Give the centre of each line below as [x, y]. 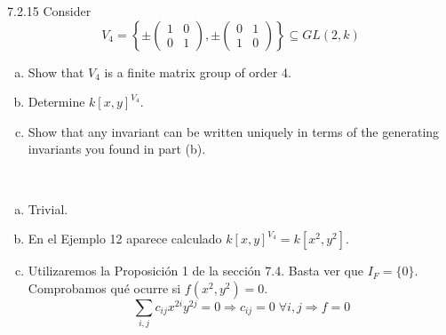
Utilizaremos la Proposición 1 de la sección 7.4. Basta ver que [196, 271]
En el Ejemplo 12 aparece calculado [125, 239]
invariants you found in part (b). [117, 149]
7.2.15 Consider [49, 11]
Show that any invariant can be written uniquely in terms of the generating [234, 131]
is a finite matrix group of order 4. [198, 72]
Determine [56, 102]
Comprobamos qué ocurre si [104, 287]
